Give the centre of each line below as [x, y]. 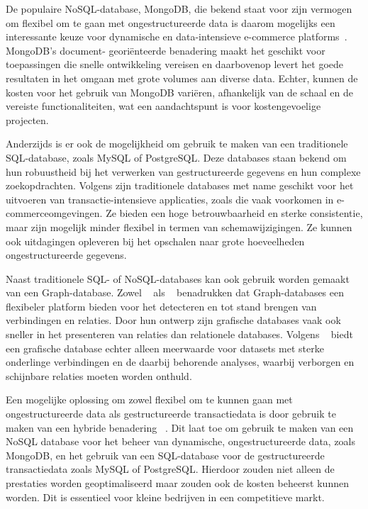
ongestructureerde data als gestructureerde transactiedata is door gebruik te [171, 414]
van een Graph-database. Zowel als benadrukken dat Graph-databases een [175, 292]
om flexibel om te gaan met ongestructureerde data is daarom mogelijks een [171, 22]
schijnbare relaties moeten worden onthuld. [99, 375]
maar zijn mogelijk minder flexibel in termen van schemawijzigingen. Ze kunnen [179, 226]
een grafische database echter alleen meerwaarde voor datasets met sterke [165, 348]
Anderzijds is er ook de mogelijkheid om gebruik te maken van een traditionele [177, 144]
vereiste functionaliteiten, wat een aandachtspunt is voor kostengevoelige [163, 106]
